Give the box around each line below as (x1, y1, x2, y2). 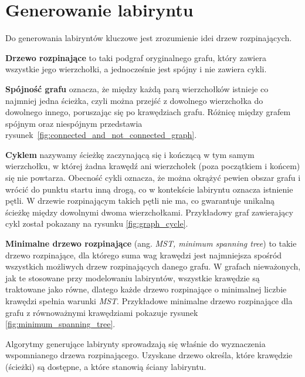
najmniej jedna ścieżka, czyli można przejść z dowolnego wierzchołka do (5, 94, 263, 106)
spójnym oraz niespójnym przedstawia (5, 117, 143, 129)
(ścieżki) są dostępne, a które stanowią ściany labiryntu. (5, 360, 206, 372)
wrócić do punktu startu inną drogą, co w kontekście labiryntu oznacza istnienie (5, 183, 293, 195)
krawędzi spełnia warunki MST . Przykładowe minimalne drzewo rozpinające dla (5, 295, 293, 307)
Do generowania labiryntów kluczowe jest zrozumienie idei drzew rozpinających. (5, 32, 292, 44)
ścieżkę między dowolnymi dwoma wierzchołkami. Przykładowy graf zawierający (5, 206, 293, 218)
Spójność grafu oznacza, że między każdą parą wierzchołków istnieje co (5, 82, 269, 95)
